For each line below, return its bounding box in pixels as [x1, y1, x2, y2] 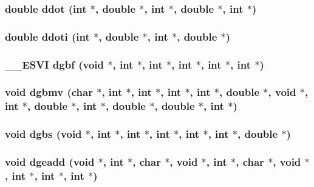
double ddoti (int [5, 29, 90, 44]
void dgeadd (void [5, 154, 95, 169]
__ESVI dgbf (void [5, 56, 104, 72]
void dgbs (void [5, 126, 82, 141]
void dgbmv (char [5, 84, 93, 100]
